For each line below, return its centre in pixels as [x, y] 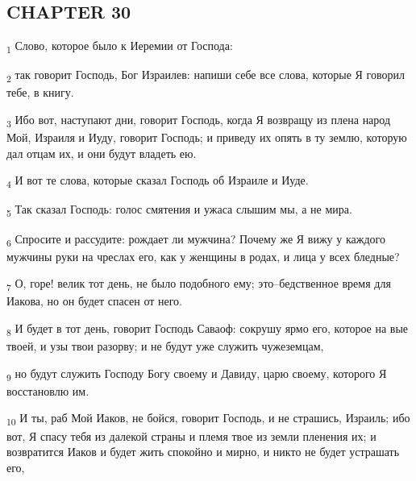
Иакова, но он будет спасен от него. [95, 301]
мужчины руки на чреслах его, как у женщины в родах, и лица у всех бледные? [203, 256]
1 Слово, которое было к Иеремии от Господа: [120, 46]
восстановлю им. [48, 390]
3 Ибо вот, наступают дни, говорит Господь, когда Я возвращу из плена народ [199, 120]
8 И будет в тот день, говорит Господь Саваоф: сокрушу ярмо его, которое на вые [208, 329]
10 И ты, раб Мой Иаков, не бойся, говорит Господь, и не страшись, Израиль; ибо [208, 419]
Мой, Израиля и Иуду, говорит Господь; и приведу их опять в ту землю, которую [207, 137]
